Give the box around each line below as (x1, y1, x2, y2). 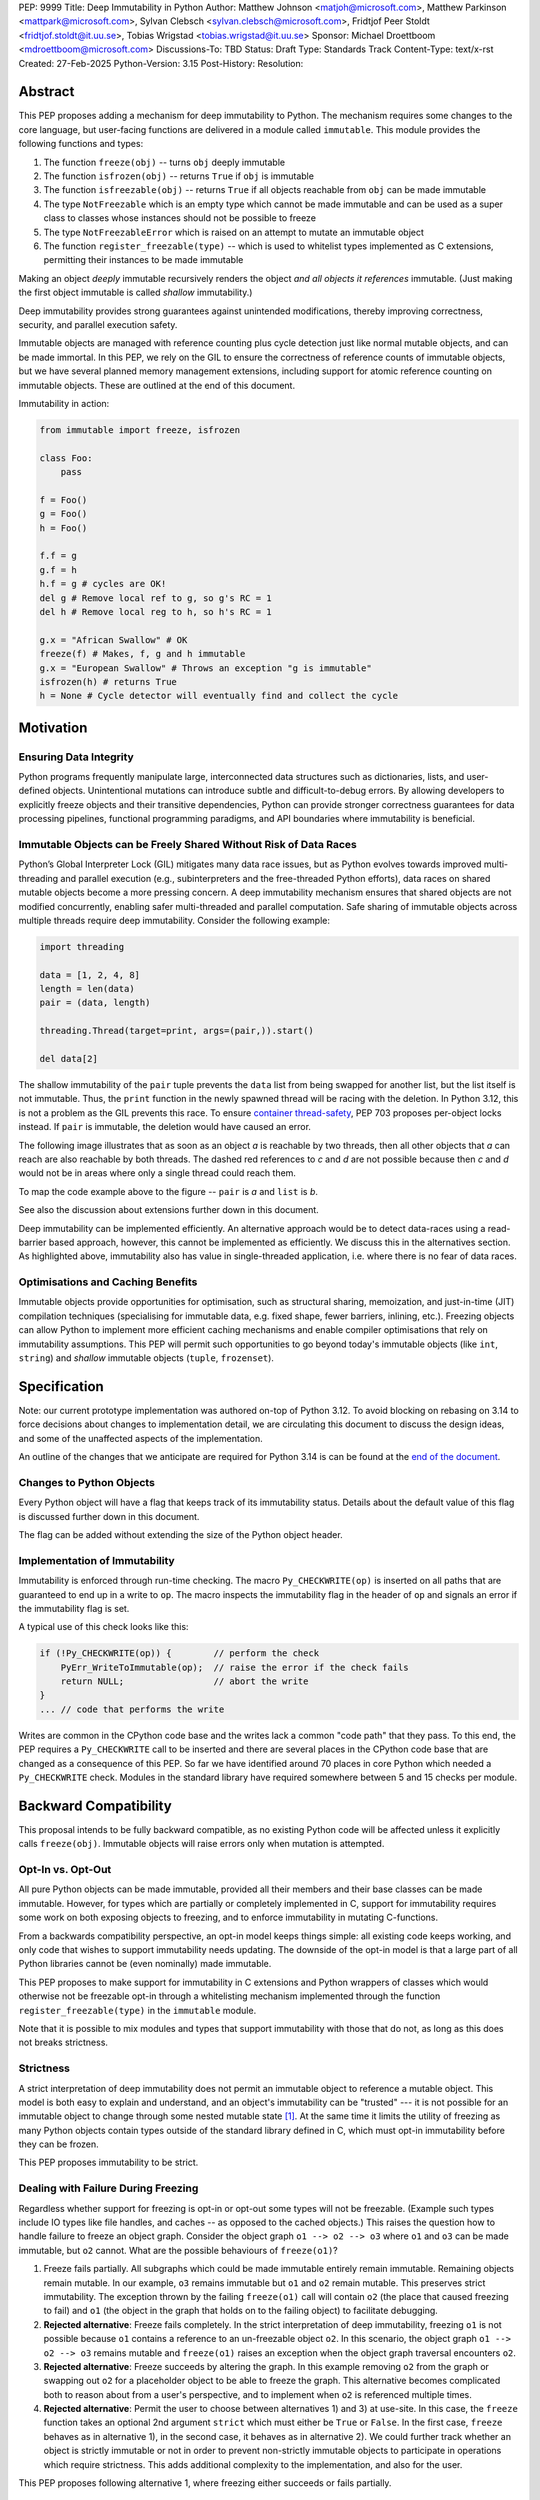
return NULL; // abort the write (60, 1676, 309, 1687)
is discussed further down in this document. (18, 1510, 200, 1522)
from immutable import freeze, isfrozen (39, 424, 240, 435)
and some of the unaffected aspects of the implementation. (18, 1432, 264, 1444)
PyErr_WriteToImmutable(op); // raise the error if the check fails (60, 1661, 409, 1673)
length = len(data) (39, 983, 135, 995)
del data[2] (39, 1053, 99, 1065)
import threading (39, 941, 125, 952)
